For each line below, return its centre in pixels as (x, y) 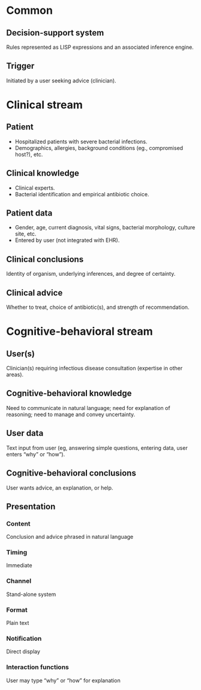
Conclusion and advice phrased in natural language (70, 537)
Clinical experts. (35, 188)
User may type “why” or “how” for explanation (64, 680)
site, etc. (25, 234)
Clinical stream (44, 105)
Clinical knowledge (43, 173)
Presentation (31, 506)
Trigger (20, 66)
